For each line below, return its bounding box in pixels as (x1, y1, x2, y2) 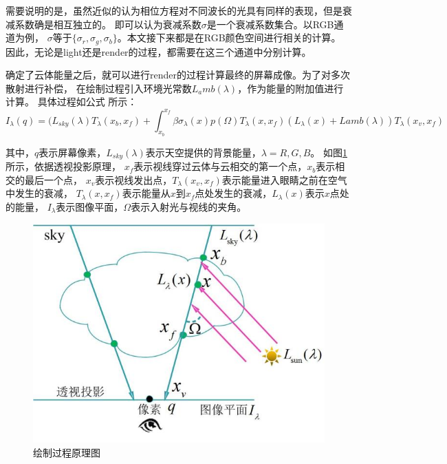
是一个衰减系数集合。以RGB (206, 17, 334, 31)
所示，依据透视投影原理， (6, 159, 121, 173)
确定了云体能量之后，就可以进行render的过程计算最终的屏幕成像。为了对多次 (6, 67, 350, 82)
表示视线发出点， (95, 172, 173, 187)
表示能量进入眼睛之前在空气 (221, 172, 347, 187)
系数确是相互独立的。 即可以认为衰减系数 (14, 17, 201, 31)
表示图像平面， (56, 199, 124, 213)
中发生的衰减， (6, 186, 73, 200)
